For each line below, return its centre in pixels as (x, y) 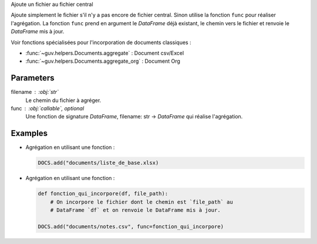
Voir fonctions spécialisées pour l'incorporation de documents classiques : (101, 42)
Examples (29, 133)
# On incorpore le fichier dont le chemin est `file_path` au (141, 202)
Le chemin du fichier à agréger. (63, 100)
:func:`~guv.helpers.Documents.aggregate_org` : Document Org (103, 61)
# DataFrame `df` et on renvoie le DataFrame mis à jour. (135, 210)
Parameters (33, 78)
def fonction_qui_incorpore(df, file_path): (103, 194)
